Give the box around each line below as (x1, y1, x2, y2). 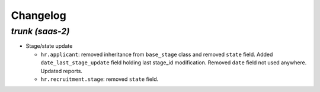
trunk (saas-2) (11, 26, 70, 37)
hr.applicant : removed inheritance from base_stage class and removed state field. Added (40, 51, 273, 58)
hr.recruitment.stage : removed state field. (40, 75, 159, 83)
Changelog (11, 9, 66, 22)
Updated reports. (40, 67, 83, 74)
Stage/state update (25, 42, 73, 50)
